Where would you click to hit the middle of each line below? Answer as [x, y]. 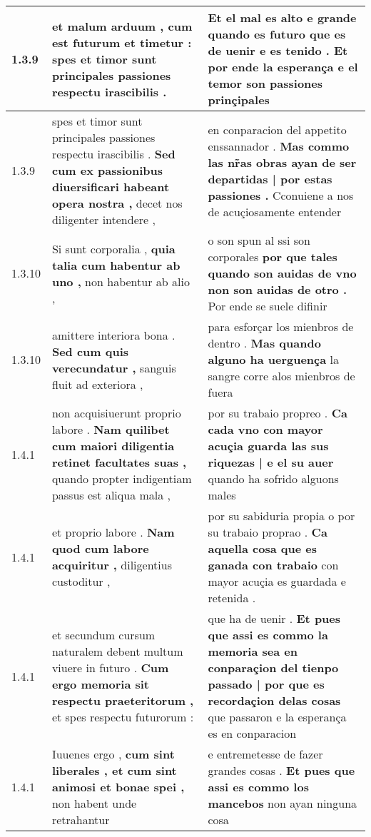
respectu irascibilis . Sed [113, 154]
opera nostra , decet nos [117, 203]
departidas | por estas [270, 178]
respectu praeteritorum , [123, 700]
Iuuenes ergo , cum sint [113, 754]
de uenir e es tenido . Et [278, 50]
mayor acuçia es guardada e [277, 581]
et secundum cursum [103, 635]
